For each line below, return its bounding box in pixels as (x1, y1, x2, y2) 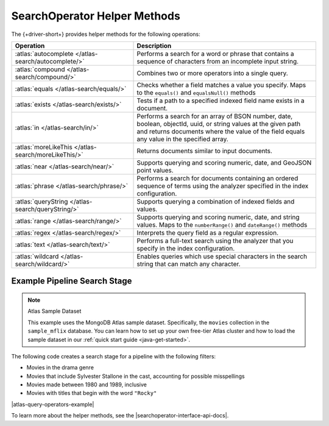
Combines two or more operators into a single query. (136, 69, 289, 77)
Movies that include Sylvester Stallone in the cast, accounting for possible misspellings (26, 372, 245, 380)
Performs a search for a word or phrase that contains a (136, 49, 294, 58)
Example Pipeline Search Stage (11, 276, 132, 286)
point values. (136, 166, 174, 174)
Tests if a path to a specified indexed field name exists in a (136, 96, 305, 105)
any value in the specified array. (136, 135, 228, 143)
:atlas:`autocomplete (15, 49, 74, 58)
